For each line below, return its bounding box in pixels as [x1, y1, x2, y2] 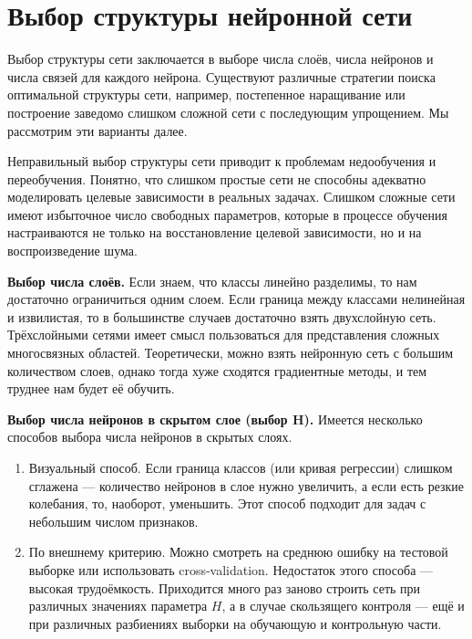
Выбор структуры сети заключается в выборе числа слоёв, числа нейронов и [7, 49, 434, 68]
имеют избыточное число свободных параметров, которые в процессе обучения [7, 204, 447, 224]
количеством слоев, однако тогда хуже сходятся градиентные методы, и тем [7, 361, 427, 380]
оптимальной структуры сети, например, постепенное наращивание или [7, 85, 405, 104]
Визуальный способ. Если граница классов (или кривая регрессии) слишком [28, 458, 453, 477]
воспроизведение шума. [7, 241, 138, 260]
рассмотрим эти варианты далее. [7, 120, 188, 140]
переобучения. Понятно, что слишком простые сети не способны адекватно [7, 169, 426, 188]
